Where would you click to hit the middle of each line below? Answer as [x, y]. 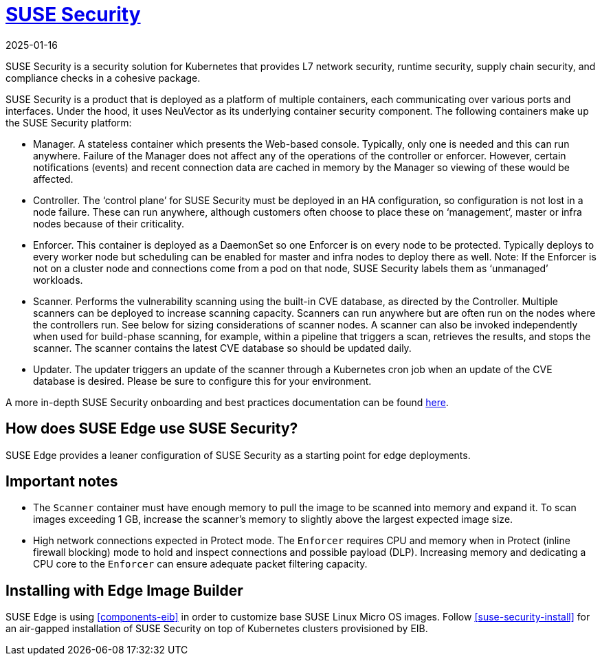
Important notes [62, 482]
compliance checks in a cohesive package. [103, 78]
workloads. [58, 280]
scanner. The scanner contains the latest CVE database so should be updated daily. [222, 348]
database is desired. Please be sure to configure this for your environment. [202, 381]
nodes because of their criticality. [109, 223]
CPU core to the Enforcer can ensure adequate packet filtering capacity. [200, 564]
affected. [53, 179]
